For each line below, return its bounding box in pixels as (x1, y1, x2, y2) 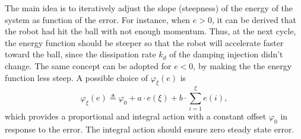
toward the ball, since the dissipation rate (5, 48, 156, 60)
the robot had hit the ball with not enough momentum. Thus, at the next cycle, (5, 25, 296, 37)
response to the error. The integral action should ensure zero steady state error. (5, 123, 294, 135)
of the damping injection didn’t (169, 48, 283, 60)
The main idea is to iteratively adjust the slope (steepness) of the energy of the (5, 2, 293, 14)
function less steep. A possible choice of (5, 71, 148, 83)
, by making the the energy (193, 59, 292, 72)
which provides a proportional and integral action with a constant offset (5, 110, 267, 122)
